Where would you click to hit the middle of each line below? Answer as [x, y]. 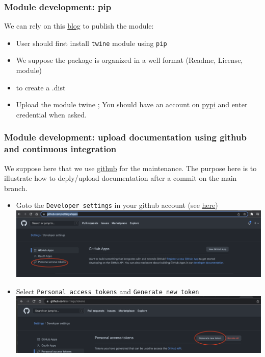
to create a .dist [41, 87]
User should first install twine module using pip [91, 43]
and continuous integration [60, 149]
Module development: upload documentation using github [125, 137]
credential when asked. [51, 114]
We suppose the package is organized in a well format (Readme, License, [129, 60]
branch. [16, 188]
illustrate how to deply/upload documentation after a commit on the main [121, 178]
